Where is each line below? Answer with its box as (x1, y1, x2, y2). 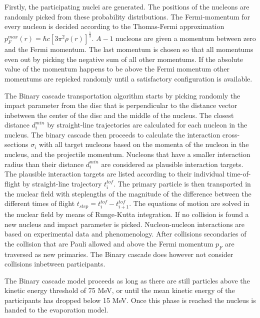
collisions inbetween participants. (4, 258, 105, 269)
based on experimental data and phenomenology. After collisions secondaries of (4, 228, 246, 239)
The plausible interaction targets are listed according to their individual (4, 168, 224, 179)
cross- (222, 129, 240, 139)
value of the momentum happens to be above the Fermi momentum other (4, 63, 229, 74)
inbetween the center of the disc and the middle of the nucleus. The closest (4, 109, 234, 120)
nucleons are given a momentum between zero (115, 33, 256, 43)
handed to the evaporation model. (4, 304, 108, 315)
